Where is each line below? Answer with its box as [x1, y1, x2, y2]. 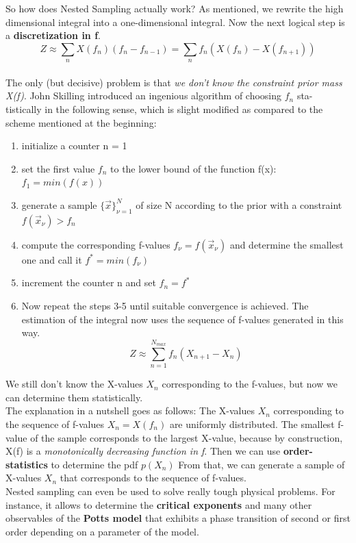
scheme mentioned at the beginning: [5, 115, 157, 129]
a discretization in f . [5, 28, 101, 42]
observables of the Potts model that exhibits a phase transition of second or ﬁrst [5, 511, 351, 525]
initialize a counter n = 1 [21, 138, 127, 153]
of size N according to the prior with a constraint [136, 197, 342, 212]
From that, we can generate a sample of [178, 457, 345, 471]
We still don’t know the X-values [5, 377, 143, 391]
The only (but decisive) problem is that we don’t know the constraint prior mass [5, 75, 342, 89]
